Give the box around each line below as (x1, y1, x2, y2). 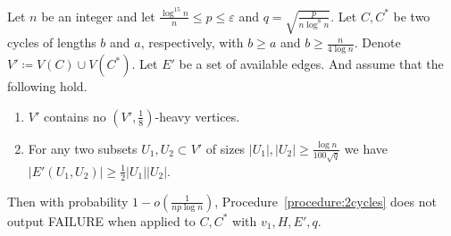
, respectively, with (140, 33, 244, 52)
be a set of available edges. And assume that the (179, 55, 444, 73)
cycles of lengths (7, 33, 96, 52)
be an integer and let (41, 6, 155, 25)
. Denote (354, 33, 401, 52)
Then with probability (7, 191, 129, 210)
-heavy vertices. (155, 106, 240, 125)
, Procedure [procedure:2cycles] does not (214, 191, 437, 210)
